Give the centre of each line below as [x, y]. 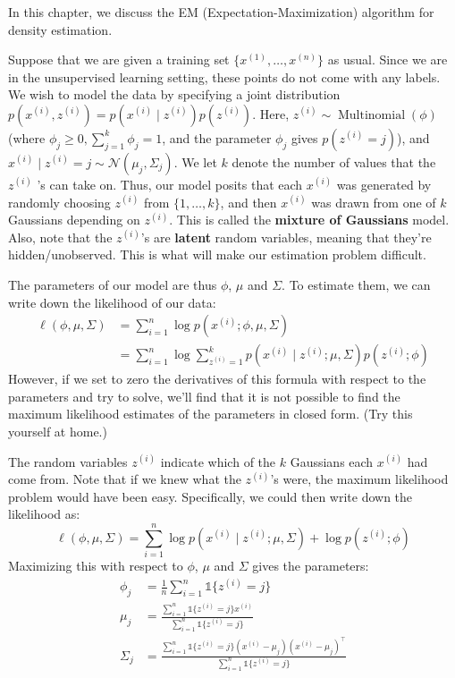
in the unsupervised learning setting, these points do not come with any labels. [224, 76]
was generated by [384, 184]
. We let [195, 161]
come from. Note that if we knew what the [125, 479]
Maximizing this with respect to [96, 566]
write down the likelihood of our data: [112, 302]
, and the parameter [217, 137]
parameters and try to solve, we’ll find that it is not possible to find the [204, 396]
